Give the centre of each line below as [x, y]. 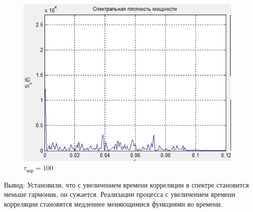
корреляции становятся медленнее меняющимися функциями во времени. [113, 203]
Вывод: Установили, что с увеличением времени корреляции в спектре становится [126, 184]
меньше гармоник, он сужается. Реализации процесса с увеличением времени [120, 194]
